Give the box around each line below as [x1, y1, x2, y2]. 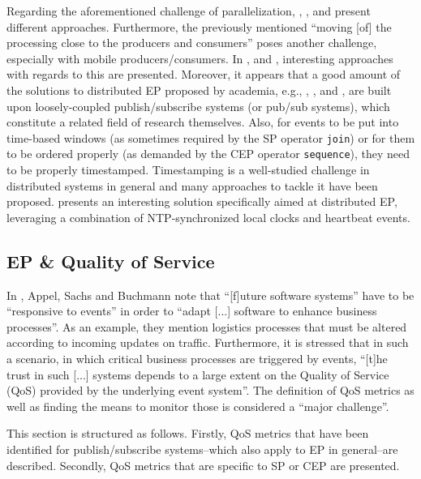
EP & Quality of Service [6, 248, 215, 273]
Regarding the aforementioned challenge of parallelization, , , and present [6, 2, 371, 19]
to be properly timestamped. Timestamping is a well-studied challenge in [6, 161, 370, 178]
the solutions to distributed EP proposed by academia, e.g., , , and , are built [6, 81, 392, 98]
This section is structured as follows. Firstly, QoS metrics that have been [6, 425, 369, 442]
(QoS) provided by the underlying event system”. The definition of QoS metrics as [6, 382, 415, 399]
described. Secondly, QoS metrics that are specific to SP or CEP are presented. [6, 456, 400, 473]
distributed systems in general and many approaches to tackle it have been [6, 177, 378, 194]
